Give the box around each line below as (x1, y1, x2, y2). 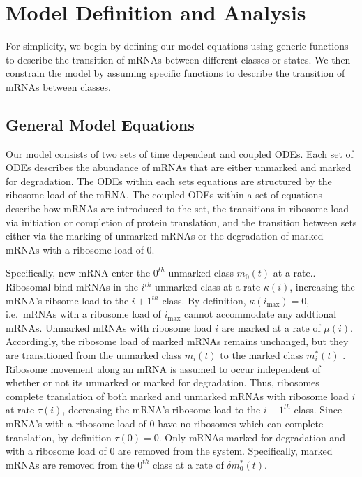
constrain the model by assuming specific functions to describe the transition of (6, 66, 345, 80)
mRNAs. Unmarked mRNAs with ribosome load (6, 320, 212, 335)
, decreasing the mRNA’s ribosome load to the (62, 402, 261, 417)
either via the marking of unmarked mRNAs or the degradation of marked (6, 228, 324, 243)
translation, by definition (6, 430, 112, 444)
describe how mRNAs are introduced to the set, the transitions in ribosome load (6, 201, 349, 216)
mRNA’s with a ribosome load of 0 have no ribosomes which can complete (6, 416, 324, 430)
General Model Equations (6, 113, 195, 135)
